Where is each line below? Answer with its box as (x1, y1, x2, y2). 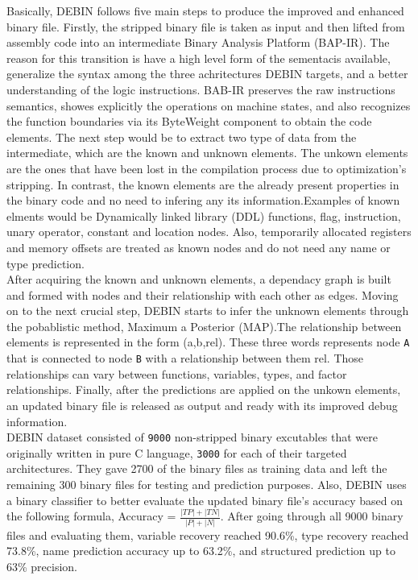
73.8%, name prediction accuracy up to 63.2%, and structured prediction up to (6, 542, 395, 559)
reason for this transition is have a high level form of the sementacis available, (6, 49, 391, 66)
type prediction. (6, 255, 85, 271)
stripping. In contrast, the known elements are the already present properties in (6, 176, 399, 193)
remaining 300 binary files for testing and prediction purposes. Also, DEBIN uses (6, 476, 407, 493)
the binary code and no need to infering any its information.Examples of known (6, 192, 400, 209)
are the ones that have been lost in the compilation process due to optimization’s (6, 159, 407, 176)
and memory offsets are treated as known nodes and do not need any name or (6, 238, 391, 255)
